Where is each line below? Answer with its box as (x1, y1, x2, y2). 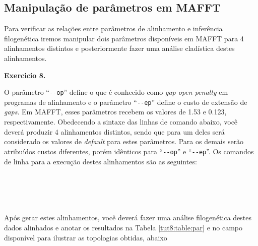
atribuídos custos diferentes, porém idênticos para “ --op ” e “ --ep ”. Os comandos (4, 146, 254, 156)
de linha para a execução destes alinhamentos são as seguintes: (4, 156, 197, 166)
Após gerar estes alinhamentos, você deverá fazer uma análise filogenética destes (4, 212, 252, 223)
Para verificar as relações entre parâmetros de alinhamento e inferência (4, 23, 223, 34)
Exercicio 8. (4, 70, 46, 80)
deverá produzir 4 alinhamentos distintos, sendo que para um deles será (4, 126, 225, 137)
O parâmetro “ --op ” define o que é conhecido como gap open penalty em (4, 87, 228, 97)
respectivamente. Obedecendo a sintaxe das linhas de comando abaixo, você (4, 116, 238, 127)
